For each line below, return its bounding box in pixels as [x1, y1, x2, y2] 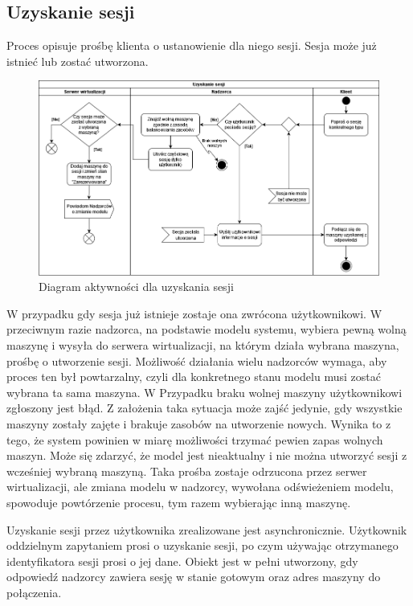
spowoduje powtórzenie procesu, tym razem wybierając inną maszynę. [6, 493, 351, 510]
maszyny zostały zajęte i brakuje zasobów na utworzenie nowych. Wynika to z [6, 416, 391, 432]
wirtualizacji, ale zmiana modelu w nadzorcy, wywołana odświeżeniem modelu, [6, 478, 394, 495]
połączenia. [6, 583, 62, 600]
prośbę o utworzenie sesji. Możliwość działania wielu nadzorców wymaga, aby [6, 352, 387, 369]
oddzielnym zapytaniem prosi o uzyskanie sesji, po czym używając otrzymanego [6, 537, 399, 554]
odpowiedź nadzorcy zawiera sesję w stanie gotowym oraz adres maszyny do [6, 568, 381, 585]
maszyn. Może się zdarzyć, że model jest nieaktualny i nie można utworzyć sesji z [6, 447, 407, 464]
